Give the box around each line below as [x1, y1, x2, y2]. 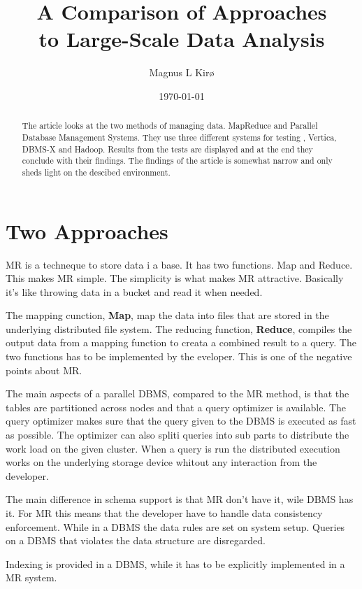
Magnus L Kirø [149, 65, 215, 80]
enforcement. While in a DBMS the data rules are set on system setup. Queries [6, 519, 345, 534]
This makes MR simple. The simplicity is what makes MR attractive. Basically [6, 271, 344, 285]
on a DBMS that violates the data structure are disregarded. [6, 533, 266, 548]
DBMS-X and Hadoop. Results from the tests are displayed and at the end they [22, 143, 313, 155]
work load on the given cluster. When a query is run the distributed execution [6, 441, 340, 455]
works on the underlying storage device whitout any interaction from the [6, 455, 317, 469]
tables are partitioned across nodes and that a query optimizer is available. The [6, 399, 347, 414]
